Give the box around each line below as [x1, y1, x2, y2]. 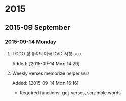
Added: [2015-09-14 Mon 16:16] [12, 80, 79, 86]
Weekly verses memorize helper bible [12, 70, 90, 76]
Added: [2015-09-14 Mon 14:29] [12, 60, 80, 66]
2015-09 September [5, 23, 71, 32]
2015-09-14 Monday [5, 38, 57, 45]
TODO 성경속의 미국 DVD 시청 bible [12, 50, 82, 56]
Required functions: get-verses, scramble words [19, 89, 121, 96]
